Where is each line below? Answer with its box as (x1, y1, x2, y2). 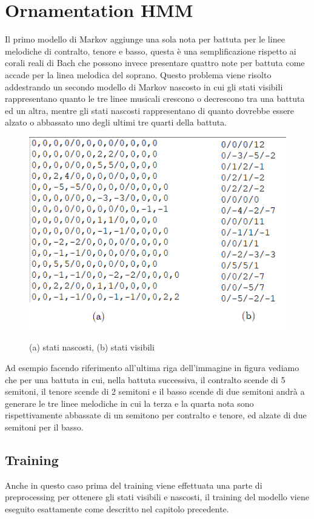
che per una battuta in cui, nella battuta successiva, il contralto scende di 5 (5, 373, 286, 386)
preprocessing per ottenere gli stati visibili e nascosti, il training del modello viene (5, 491, 309, 503)
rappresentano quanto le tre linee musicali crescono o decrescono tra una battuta (5, 92, 305, 105)
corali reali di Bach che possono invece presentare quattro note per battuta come (5, 56, 305, 69)
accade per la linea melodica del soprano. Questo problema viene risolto (5, 68, 272, 81)
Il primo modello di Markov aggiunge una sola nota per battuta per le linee (5, 33, 285, 45)
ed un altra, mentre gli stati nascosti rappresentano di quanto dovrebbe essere (5, 104, 295, 116)
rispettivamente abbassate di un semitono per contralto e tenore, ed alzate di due (5, 409, 307, 421)
